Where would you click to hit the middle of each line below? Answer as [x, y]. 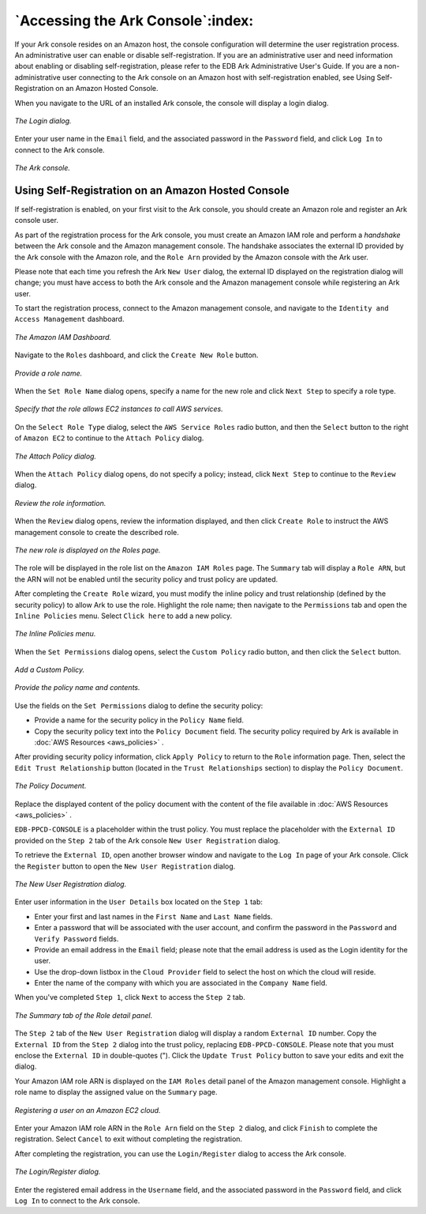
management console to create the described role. [97, 532]
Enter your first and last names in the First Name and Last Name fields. [153, 916]
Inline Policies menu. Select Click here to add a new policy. [123, 616]
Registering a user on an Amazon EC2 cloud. [88, 1110]
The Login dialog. [43, 121]
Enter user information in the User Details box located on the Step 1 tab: [139, 902]
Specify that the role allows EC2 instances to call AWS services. [119, 409]
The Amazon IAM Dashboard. [63, 337]
